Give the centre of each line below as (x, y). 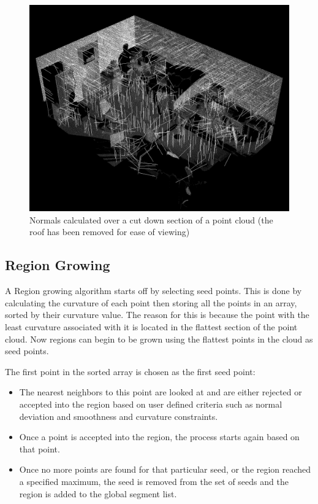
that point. (40, 448)
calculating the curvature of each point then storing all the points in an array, (151, 302)
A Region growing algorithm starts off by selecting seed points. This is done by (153, 291)
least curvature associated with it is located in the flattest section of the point (151, 326)
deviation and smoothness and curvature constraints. (119, 416)
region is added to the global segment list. (98, 493)
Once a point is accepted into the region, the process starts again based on (159, 437)
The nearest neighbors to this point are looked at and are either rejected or (161, 392)
